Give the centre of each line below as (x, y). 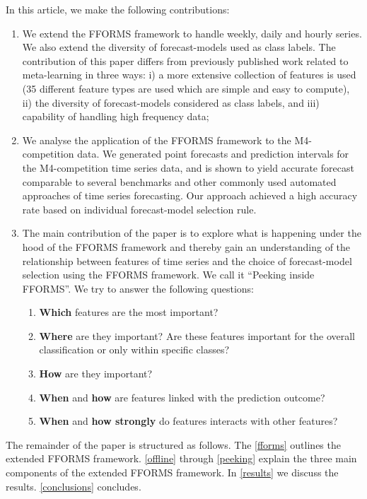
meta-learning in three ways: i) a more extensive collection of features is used (189, 75)
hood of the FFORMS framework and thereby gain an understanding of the (186, 246)
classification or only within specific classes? (134, 350)
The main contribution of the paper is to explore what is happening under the (192, 233)
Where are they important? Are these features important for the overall (197, 335)
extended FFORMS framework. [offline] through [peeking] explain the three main (181, 458)
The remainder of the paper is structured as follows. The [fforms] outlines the (173, 444)
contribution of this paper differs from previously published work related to (185, 60)
